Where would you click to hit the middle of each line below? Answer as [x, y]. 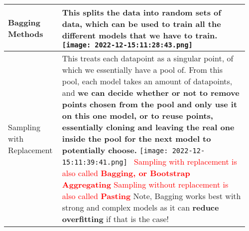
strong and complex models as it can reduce [140, 207]
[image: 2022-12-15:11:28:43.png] [127, 45]
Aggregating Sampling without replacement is [145, 184]
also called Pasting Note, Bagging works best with [151, 196]
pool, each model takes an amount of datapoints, [147, 81]
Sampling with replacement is [186, 161]
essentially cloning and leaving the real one [148, 127]
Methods [26, 33]
